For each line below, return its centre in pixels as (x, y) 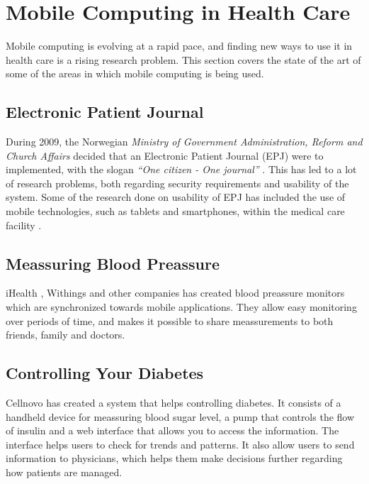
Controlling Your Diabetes (105, 373)
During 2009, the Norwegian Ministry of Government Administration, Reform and (184, 142)
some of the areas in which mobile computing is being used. (135, 73)
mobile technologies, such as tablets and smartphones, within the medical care (175, 211)
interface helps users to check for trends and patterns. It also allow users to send (180, 444)
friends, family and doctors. (66, 335)
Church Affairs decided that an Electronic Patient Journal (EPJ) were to (165, 155)
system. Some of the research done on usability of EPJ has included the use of (176, 197)
